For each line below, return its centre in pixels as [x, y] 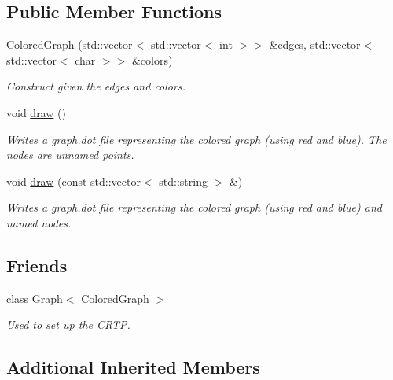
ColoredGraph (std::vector [70, 44]
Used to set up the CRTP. [68, 325]
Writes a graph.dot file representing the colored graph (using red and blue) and [194, 207]
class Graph [35, 298]
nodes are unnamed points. [70, 155]
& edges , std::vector [315, 44]
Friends [37, 265]
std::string [183, 181]
